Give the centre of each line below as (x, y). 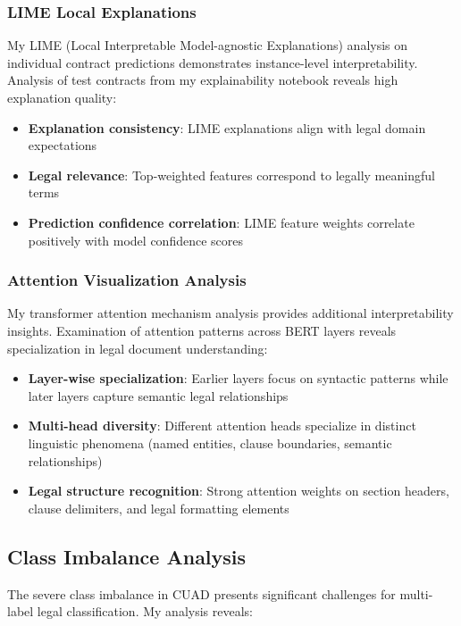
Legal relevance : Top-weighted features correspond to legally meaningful (231, 175)
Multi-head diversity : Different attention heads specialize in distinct (222, 426)
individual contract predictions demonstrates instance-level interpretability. (213, 62)
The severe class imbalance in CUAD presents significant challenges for (201, 593)
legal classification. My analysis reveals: (145, 611)
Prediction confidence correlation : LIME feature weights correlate (221, 222)
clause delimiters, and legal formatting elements (159, 508)
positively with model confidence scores (135, 240)
